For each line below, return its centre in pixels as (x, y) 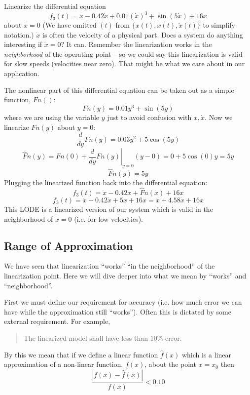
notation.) (19, 34)
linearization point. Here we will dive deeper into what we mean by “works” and (125, 275)
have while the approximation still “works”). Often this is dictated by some (118, 311)
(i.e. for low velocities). (108, 218)
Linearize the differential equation (55, 6)
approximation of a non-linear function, (64, 364)
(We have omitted (70, 25)
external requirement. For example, (57, 321)
